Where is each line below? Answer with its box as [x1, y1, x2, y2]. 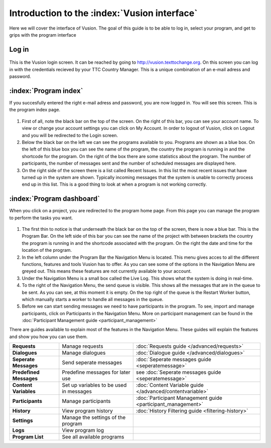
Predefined [12, 369, 40, 376]
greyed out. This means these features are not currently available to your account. [22, 268, 192, 274]
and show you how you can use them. [9, 334, 88, 340]
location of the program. [22, 247, 72, 253]
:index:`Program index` [9, 86, 83, 95]
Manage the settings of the [62, 414, 126, 421]
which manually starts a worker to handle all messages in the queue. [22, 296, 164, 302]
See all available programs [62, 433, 124, 440]
